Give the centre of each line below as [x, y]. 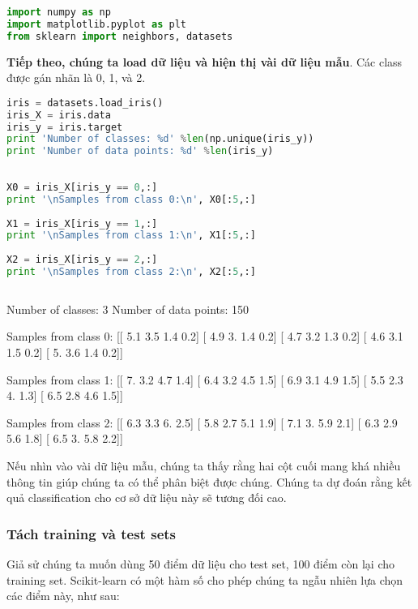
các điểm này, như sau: [63, 596]
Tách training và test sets [91, 533]
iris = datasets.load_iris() [85, 103]
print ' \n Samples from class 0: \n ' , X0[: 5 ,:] [131, 199]
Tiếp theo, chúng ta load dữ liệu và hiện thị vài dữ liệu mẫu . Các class [205, 61]
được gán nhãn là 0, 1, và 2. [76, 77]
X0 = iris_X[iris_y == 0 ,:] [82, 187]
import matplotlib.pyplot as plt [96, 24]
